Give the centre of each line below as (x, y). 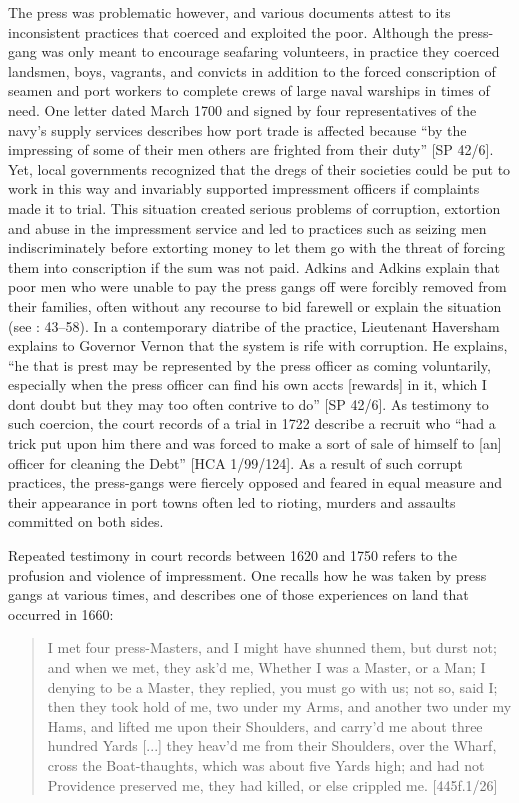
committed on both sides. (86, 521)
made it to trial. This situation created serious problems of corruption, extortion (254, 207)
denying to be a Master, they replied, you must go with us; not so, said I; (272, 686)
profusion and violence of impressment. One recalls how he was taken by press (247, 574)
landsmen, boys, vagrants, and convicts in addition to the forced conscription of (252, 70)
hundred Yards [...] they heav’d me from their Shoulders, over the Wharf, (272, 745)
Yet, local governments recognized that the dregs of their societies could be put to (259, 168)
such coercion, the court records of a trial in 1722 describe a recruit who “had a (252, 423)
